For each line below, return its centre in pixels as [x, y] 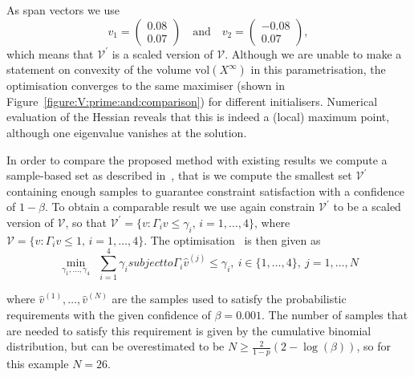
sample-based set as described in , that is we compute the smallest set [179, 175]
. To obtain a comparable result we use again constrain [180, 207]
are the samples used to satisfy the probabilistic [229, 299]
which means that [50, 53]
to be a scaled [367, 207]
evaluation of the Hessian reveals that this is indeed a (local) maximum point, [198, 117]
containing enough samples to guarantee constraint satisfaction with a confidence [205, 191]
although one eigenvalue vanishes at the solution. [127, 132]
